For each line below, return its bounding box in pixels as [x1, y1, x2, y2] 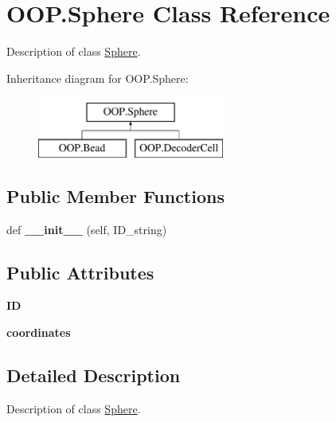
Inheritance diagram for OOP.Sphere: [6, 69, 189, 86]
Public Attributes [6, 260, 154, 284]
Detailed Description [6, 363, 181, 388]
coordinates [6, 324, 71, 341]
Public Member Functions [6, 183, 225, 208]
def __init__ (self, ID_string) [6, 221, 167, 237]
